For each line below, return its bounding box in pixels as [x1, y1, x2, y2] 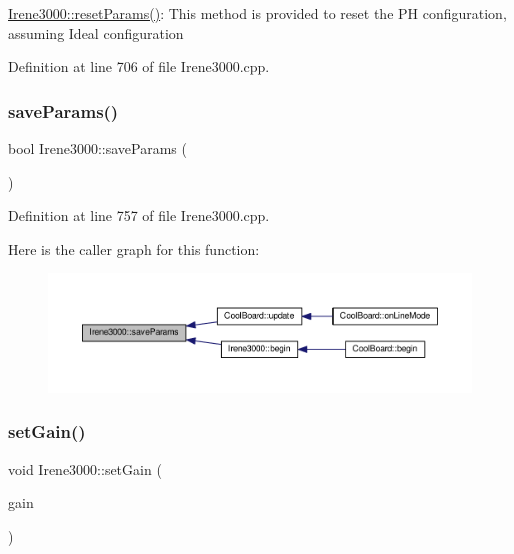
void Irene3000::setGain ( [8, 458, 162, 479]
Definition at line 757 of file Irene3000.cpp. [8, 205, 270, 226]
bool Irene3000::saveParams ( [8, 138, 187, 158]
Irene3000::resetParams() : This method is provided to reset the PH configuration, [8, 3, 507, 23]
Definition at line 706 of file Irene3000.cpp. [8, 56, 270, 77]
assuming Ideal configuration [8, 22, 184, 43]
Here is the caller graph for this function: [8, 238, 260, 259]
